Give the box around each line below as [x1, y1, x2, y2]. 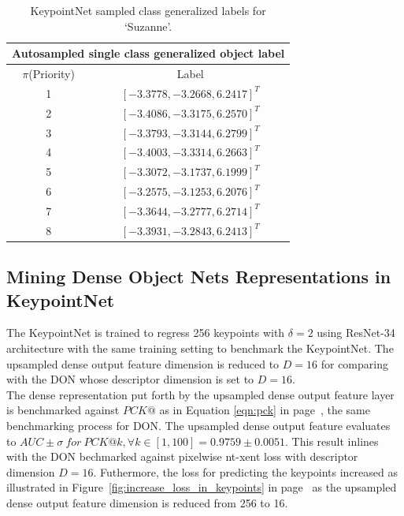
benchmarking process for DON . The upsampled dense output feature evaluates [6, 417, 391, 434]
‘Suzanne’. [124, 17, 172, 34]
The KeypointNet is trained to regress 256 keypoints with [6, 324, 285, 341]
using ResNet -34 [317, 324, 395, 341]
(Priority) [28, 65, 75, 82]
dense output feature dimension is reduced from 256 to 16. [6, 495, 288, 510]
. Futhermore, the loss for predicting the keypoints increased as [93, 463, 398, 480]
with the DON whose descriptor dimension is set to [6, 371, 254, 387]
